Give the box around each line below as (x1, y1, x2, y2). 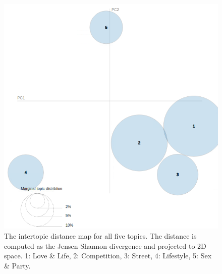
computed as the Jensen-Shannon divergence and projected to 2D (4, 240, 206, 251)
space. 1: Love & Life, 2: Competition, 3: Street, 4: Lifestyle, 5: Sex (4, 250, 212, 261)
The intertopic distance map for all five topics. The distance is (4, 231, 197, 241)
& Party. (4, 260, 31, 270)
